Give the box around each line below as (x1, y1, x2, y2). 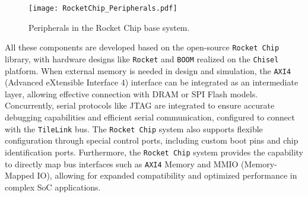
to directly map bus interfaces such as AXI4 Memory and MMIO (5, 157, 239, 170)
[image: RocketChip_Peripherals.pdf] (28, 4, 177, 12)
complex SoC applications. (5, 180, 101, 193)
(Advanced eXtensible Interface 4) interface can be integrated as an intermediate (5, 76, 299, 88)
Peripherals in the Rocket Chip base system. (28, 21, 190, 33)
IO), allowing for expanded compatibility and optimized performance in (37, 169, 297, 182)
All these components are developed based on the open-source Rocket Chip (5, 41, 280, 53)
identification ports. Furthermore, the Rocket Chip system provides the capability (5, 145, 303, 158)
